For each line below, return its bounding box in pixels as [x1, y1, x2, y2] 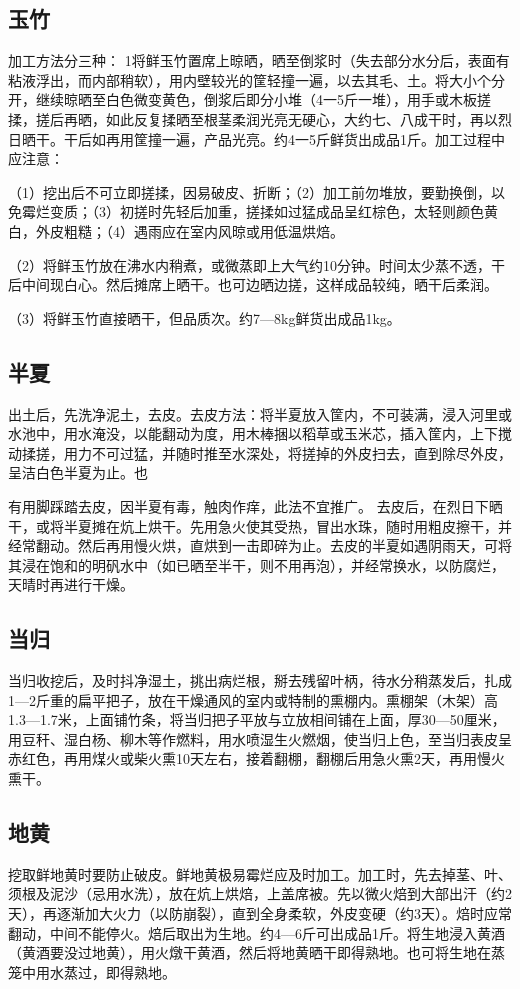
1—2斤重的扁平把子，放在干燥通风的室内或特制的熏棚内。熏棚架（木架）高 [8, 689, 498, 710]
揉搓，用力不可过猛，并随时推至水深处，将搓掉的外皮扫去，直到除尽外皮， [21, 442, 512, 463]
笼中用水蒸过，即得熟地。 [8, 961, 176, 982]
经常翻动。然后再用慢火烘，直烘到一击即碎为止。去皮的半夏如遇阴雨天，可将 [8, 535, 512, 556]
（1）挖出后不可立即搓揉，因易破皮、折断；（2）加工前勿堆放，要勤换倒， [8, 181, 491, 202]
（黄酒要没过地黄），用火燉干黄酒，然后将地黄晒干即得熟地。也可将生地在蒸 [8, 942, 505, 963]
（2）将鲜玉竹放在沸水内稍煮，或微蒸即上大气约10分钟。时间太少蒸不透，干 [8, 254, 505, 275]
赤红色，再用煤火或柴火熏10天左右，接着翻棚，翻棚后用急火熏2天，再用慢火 [8, 748, 505, 769]
